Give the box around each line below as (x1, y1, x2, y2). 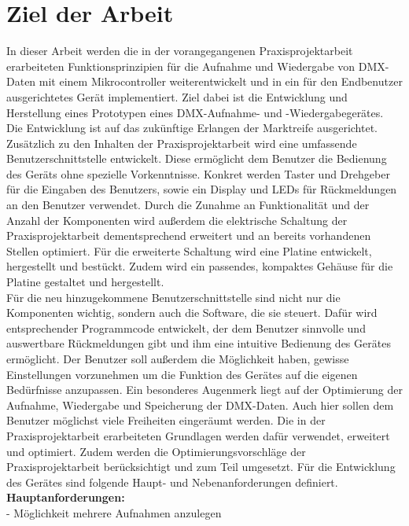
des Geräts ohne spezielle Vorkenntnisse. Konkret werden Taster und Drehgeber (6, 165, 390, 182)
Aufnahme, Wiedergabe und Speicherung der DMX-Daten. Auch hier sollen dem (6, 396, 394, 413)
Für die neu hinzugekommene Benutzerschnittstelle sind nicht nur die (6, 289, 341, 305)
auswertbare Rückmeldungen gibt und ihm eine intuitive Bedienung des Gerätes (6, 335, 391, 351)
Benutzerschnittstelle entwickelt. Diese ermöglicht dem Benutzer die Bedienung (6, 150, 387, 167)
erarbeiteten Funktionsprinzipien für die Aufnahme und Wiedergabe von (6, 57, 356, 74)
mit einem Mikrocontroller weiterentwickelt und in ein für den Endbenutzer (39, 73, 403, 90)
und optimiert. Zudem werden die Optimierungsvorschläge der (6, 443, 306, 459)
